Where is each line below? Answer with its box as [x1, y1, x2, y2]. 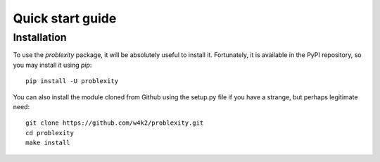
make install [25, 139, 70, 147]
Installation [13, 31, 67, 44]
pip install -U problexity [25, 77, 119, 85]
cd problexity [25, 129, 74, 137]
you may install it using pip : [13, 61, 92, 69]
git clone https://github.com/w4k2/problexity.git [25, 119, 204, 127]
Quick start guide [13, 11, 117, 26]
